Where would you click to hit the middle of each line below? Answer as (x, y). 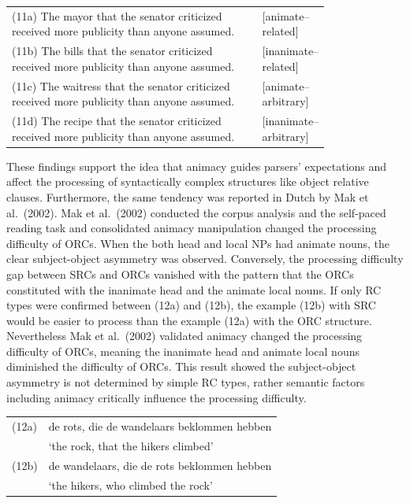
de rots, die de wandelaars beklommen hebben (160, 426)
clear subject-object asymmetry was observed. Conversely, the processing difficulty (205, 259)
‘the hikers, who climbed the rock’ (130, 485)
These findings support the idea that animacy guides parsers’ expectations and (197, 166)
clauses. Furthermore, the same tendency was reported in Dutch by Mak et (188, 196)
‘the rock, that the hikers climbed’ (131, 445)
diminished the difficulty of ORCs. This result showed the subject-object (181, 366)
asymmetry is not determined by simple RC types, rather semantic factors (186, 382)
